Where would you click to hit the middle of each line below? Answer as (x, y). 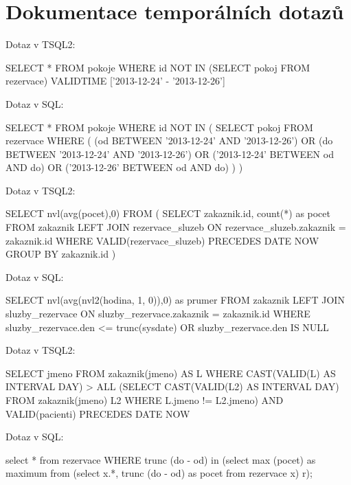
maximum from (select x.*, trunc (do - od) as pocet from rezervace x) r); (159, 473)
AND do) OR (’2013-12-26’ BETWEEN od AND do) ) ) (124, 167)
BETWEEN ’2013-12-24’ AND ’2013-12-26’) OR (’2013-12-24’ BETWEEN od (170, 154)
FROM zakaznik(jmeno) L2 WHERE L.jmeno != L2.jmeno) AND (145, 400)
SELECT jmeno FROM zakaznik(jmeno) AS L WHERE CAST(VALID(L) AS (171, 373)
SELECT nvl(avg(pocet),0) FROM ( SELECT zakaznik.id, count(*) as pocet (168, 213)
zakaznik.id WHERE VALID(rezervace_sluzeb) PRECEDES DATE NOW (162, 240)
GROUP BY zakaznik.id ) (61, 254)
